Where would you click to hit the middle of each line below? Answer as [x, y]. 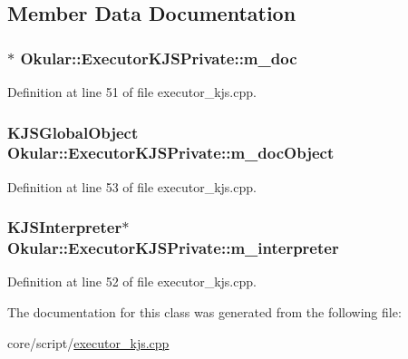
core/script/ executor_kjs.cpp [88, 342]
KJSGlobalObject [73, 132]
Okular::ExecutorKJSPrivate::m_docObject [171, 153]
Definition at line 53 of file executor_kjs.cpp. [132, 186]
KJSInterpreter [65, 227]
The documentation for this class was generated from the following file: [204, 312]
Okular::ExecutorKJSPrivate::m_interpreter [173, 248]
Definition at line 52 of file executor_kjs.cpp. [132, 281]
